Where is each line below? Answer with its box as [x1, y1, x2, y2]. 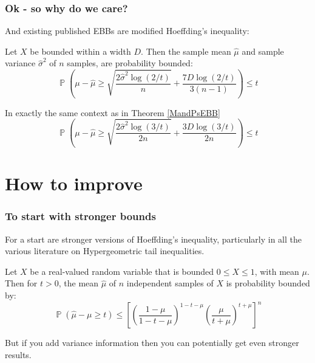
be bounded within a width [30, 44, 131, 57]
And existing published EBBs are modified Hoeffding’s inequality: [5, 24, 249, 37]
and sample [242, 44, 284, 57]
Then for [5, 277, 38, 289]
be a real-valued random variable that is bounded [30, 264, 214, 277]
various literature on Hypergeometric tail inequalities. [5, 244, 205, 257]
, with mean [254, 264, 299, 277]
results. [5, 348, 32, 361]
